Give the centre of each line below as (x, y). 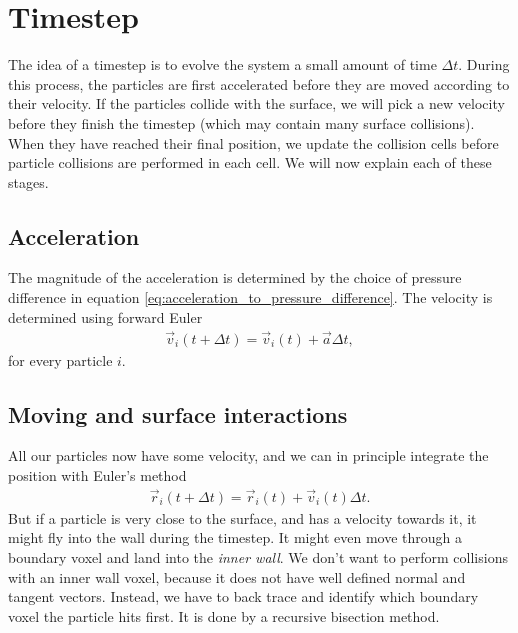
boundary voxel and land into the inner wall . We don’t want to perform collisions (258, 556)
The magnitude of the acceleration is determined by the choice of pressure (235, 277)
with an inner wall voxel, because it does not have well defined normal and (237, 576)
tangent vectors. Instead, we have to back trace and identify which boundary (243, 596)
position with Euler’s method (97, 474)
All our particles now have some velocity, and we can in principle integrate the (248, 455)
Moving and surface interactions (178, 413)
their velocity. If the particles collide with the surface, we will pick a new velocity (256, 103)
